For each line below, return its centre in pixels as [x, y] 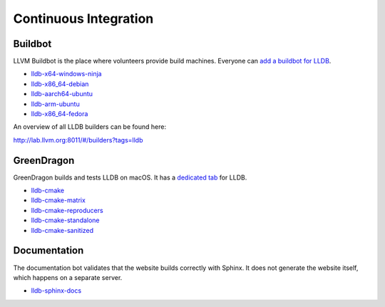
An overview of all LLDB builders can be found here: [90, 127]
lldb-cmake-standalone [65, 220]
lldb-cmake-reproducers [67, 210]
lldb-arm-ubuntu [55, 104]
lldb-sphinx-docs [56, 291]
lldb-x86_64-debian [60, 84]
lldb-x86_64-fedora [60, 114]
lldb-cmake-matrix [58, 200]
